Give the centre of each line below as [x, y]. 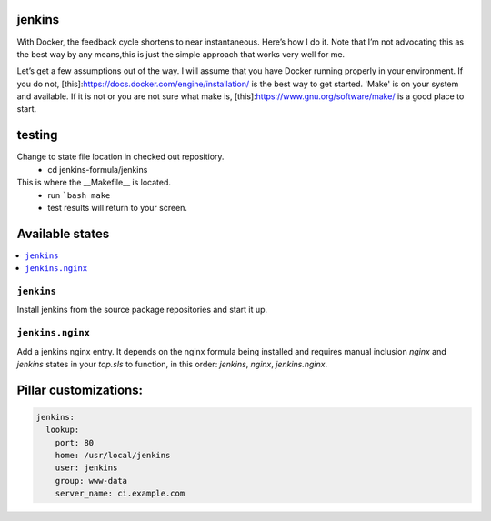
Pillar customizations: [80, 390]
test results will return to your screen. [118, 207]
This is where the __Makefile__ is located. [94, 183]
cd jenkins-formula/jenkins [98, 169]
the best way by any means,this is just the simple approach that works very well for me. [181, 54]
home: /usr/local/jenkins [113, 456]
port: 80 [75, 442]
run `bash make [79, 195]
